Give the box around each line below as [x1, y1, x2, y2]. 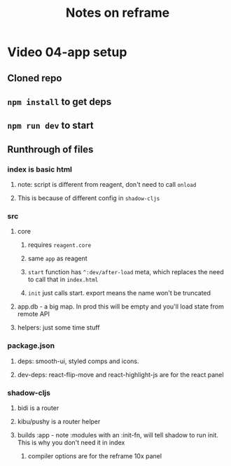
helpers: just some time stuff [17, 323, 100, 332]
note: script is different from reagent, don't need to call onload [17, 181, 197, 189]
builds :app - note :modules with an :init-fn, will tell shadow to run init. [17, 430, 219, 439]
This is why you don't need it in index [17, 438, 125, 446]
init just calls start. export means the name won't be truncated [27, 289, 211, 297]
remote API [17, 310, 50, 318]
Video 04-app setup [7, 44, 127, 60]
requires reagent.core [27, 241, 92, 249]
